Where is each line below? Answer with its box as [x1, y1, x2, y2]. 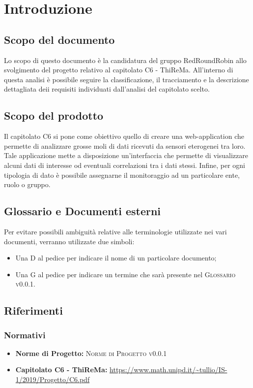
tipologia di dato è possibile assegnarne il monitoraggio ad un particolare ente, [4, 169, 240, 180]
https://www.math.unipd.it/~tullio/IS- [110, 364, 227, 375]
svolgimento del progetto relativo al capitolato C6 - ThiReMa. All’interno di [4, 65, 233, 75]
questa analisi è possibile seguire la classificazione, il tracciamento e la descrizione [4, 74, 249, 84]
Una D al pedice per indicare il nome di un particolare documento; [15, 253, 217, 263]
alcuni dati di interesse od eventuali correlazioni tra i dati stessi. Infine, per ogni [4, 160, 245, 170]
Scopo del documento [4, 32, 115, 47]
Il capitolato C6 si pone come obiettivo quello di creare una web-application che [4, 131, 244, 141]
